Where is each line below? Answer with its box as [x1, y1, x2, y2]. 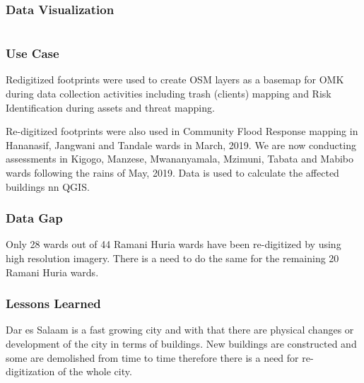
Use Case [6, 45, 59, 62]
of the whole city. [57, 364, 132, 379]
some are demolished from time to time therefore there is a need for [6, 350, 299, 365]
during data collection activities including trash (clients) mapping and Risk [6, 86, 331, 101]
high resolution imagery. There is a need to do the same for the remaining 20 [6, 251, 339, 265]
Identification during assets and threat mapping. [6, 100, 215, 114]
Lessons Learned [6, 295, 101, 312]
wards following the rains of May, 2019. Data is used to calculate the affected [6, 165, 339, 179]
